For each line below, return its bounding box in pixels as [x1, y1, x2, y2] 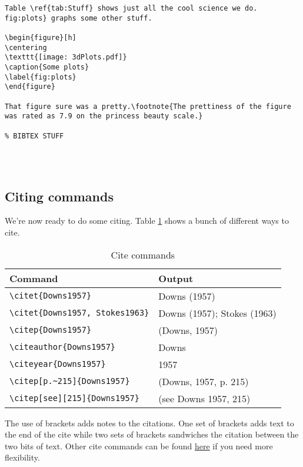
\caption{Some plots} [5, 62, 89, 71]
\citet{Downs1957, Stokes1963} [9, 308, 149, 318]
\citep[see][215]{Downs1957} [9, 393, 139, 403]
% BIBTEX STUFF [5, 131, 64, 140]
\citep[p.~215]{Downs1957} [9, 376, 130, 386]
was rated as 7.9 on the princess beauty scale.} [5, 112, 203, 121]
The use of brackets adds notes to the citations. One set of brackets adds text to [5, 416, 294, 429]
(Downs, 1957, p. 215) [158, 374, 249, 388]
